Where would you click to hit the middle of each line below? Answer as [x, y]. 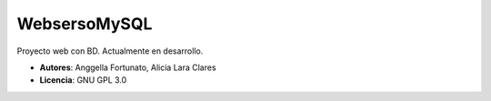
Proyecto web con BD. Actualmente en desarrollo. [110, 51]
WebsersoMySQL [85, 24]
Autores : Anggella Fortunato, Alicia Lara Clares [128, 67]
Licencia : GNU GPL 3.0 [83, 80]
